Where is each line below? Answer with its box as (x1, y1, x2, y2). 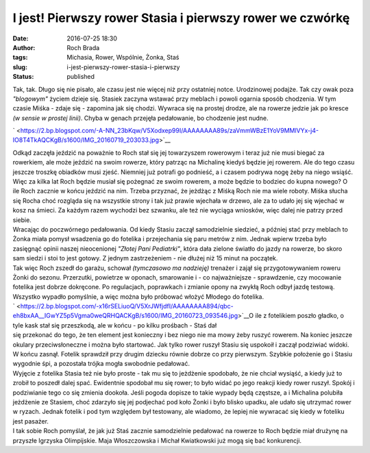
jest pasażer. (12, 417, 49, 425)
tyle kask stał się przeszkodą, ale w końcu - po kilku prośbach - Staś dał (12, 321, 217, 329)
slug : (12, 62, 27, 71)
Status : (12, 73, 34, 81)
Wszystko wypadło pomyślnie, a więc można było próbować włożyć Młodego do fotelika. (12, 292, 264, 301)
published (66, 73, 95, 81)
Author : (12, 43, 36, 51)
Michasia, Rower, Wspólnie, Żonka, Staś (66, 53, 180, 62)
